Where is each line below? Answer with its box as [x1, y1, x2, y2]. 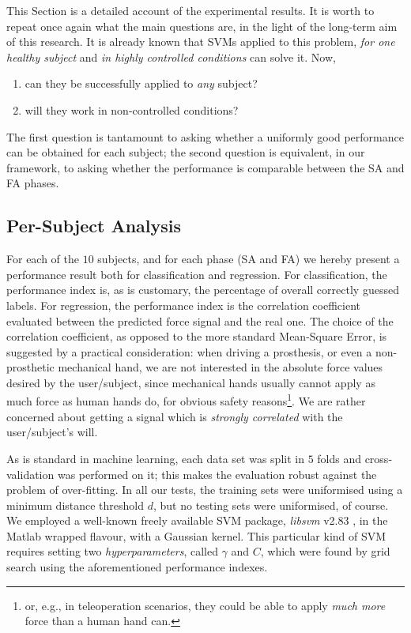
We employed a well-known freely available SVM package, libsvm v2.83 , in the [6, 512, 388, 529]
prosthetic [6, 359, 55, 375]
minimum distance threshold [6, 496, 145, 513]
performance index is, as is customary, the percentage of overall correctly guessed [6, 281, 399, 298]
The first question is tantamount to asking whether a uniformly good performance [6, 128, 404, 145]
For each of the [6, 251, 80, 267]
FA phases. [6, 175, 59, 191]
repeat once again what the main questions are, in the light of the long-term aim [6, 17, 398, 34]
